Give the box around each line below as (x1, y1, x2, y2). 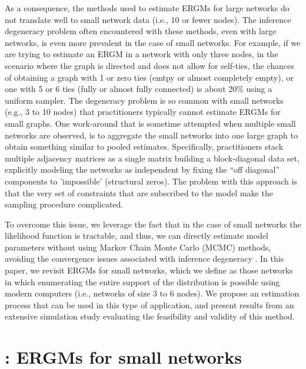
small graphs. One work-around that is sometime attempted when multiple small (5, 117, 296, 129)
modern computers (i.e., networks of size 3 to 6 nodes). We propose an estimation (5, 287, 300, 299)
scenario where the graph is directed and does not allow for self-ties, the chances (5, 59, 294, 71)
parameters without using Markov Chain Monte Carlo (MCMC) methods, (5, 240, 271, 253)
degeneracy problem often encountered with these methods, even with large (5, 25, 277, 37)
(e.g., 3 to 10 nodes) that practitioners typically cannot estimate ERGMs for (5, 106, 281, 118)
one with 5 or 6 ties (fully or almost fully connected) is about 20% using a (5, 83, 272, 95)
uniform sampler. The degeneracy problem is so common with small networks (5, 94, 284, 106)
